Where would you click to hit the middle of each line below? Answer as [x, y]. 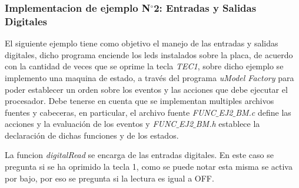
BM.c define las [263, 112]
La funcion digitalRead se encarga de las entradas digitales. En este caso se [139, 155]
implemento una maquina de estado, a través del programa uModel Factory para [149, 77]
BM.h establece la [228, 124]
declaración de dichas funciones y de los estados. [92, 135]
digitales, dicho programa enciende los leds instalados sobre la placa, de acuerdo [149, 54]
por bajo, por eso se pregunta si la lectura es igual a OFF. [109, 178]
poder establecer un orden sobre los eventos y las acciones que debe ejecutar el [146, 89]
